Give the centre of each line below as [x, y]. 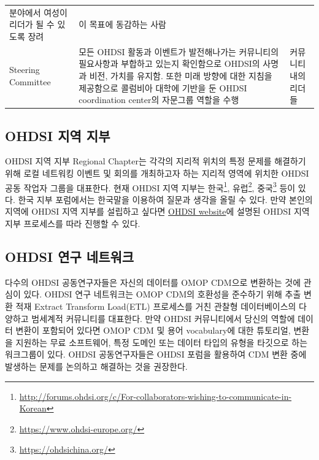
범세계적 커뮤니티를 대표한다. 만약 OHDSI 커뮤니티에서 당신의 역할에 [163, 318]
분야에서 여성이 [38, 12]
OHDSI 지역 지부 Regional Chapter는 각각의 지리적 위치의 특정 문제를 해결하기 [156, 161]
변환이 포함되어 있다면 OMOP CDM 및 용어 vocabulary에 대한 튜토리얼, [153, 330]
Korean [33, 408]
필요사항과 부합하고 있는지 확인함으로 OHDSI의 [169, 63]
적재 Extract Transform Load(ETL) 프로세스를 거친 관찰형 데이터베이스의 [156, 306]
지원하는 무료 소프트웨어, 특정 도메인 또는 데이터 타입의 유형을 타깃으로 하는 [162, 342]
